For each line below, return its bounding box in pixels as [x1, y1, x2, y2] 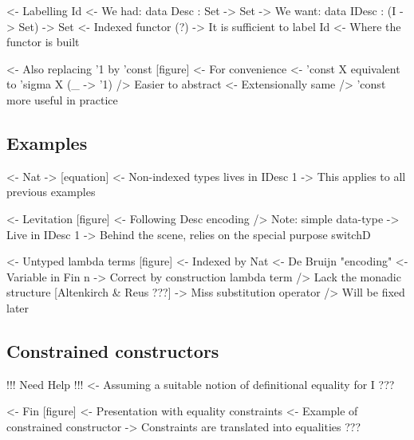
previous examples [6, 183, 96, 200]
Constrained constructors [6, 338, 219, 363]
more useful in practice [6, 91, 118, 108]
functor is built [6, 33, 80, 50]
